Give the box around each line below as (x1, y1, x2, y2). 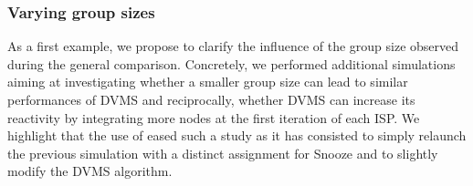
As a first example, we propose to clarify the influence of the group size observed (7, 36, 459, 56)
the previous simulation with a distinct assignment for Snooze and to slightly (7, 143, 438, 162)
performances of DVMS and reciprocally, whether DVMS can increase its (7, 90, 415, 108)
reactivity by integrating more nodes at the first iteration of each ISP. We (7, 108, 420, 127)
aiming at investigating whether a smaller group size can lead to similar (7, 72, 408, 91)
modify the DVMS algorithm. (7, 161, 173, 181)
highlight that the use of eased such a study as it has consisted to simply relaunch (7, 126, 467, 145)
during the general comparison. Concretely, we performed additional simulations (7, 54, 456, 73)
